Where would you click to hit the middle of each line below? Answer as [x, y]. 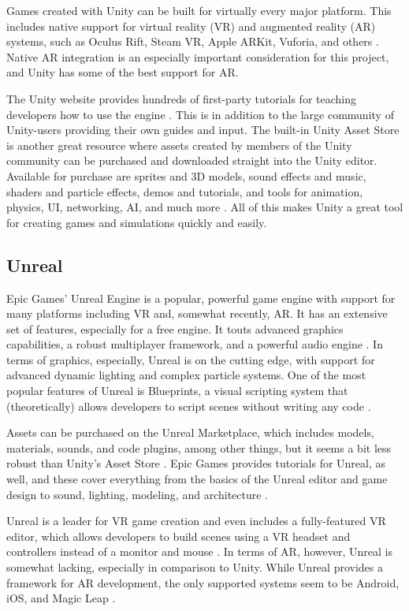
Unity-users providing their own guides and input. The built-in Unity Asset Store [203, 130]
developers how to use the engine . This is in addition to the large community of [200, 114]
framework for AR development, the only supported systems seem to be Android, [203, 582]
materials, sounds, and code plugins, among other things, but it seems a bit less [199, 447]
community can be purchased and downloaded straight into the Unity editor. [192, 160]
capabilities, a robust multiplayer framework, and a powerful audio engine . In [195, 344]
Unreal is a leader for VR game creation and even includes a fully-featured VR [196, 521]
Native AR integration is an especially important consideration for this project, [198, 56]
